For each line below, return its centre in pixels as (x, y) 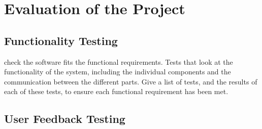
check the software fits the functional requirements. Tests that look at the (119, 61)
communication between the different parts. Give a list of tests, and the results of (131, 81)
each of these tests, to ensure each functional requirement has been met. (116, 91)
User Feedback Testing (65, 119)
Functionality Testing (61, 40)
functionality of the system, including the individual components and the (118, 72)
